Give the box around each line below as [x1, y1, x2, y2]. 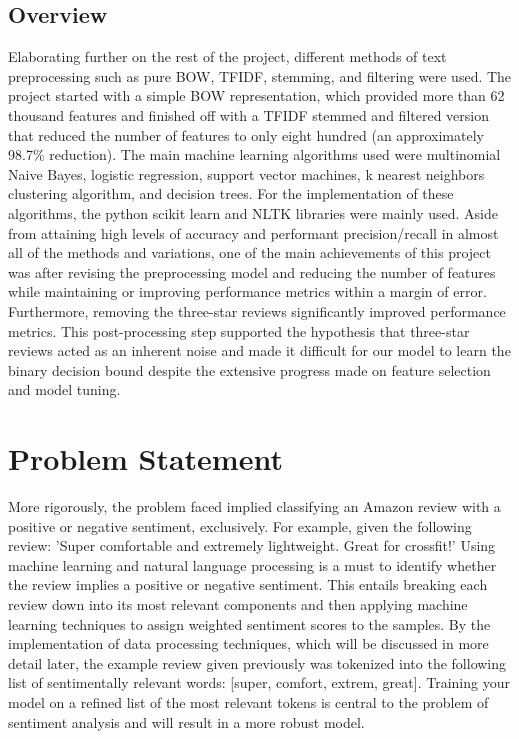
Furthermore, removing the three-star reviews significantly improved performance [8, 300, 506, 321]
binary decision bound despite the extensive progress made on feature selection [8, 359, 491, 380]
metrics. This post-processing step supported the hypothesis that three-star [8, 320, 470, 341]
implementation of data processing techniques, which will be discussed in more [8, 633, 489, 654]
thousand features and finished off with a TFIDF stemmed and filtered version [8, 104, 489, 125]
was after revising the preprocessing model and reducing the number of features [8, 261, 496, 282]
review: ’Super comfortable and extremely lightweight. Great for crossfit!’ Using [8, 535, 496, 556]
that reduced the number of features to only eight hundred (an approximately [8, 124, 484, 145]
